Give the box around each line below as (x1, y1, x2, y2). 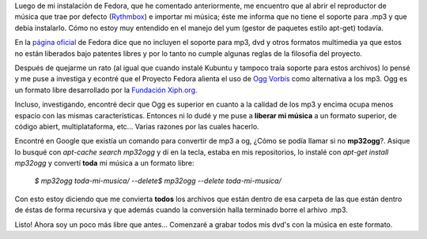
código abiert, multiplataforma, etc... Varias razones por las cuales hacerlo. (14, 121, 260, 131)
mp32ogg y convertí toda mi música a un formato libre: (14, 159, 195, 168)
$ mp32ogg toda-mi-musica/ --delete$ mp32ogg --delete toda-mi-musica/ (34, 176, 282, 185)
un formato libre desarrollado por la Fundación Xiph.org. (14, 85, 198, 95)
